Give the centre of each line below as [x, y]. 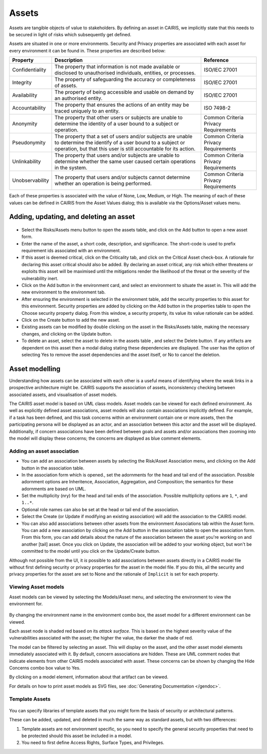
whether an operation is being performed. [103, 183]
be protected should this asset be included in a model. [77, 736]
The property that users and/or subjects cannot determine [122, 177]
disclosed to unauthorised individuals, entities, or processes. [125, 73]
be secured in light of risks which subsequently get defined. [70, 34]
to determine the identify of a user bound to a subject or [120, 143]
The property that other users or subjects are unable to [119, 117]
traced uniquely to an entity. [87, 111]
